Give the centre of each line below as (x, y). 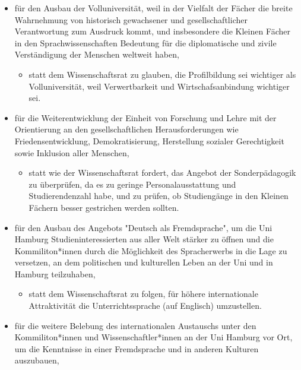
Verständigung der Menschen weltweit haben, (97, 54)
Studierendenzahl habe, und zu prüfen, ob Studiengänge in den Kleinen (159, 196)
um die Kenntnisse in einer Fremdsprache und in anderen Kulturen (137, 348)
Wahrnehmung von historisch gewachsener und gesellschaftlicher (131, 19)
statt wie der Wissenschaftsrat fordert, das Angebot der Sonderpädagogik (162, 173)
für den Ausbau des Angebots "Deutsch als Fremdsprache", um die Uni (143, 227)
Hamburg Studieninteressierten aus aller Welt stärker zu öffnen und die (144, 239)
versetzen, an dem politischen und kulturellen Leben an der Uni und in (144, 262)
